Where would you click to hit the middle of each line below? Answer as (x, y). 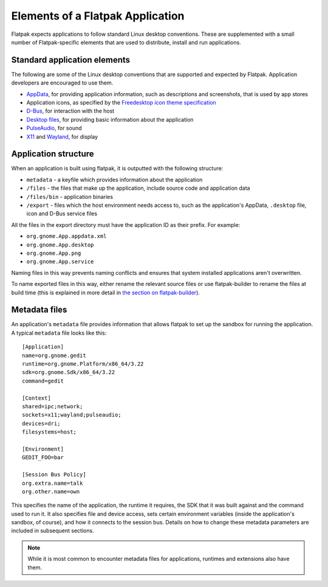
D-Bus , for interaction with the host (70, 111)
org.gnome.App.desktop (60, 245)
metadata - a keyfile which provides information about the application (114, 179)
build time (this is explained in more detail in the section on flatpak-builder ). (106, 293)
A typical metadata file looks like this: (59, 333)
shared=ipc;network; (53, 406)
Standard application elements (71, 60)
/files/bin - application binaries (70, 196)
